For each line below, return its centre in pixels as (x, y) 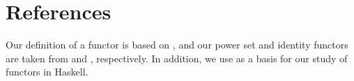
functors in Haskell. (47, 72)
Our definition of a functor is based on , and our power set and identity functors (177, 45)
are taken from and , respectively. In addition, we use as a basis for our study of (177, 58)
